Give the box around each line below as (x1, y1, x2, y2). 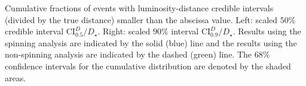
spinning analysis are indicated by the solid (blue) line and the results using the (5, 36, 297, 49)
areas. (5, 71, 26, 84)
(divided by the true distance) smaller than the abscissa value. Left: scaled (5, 13, 278, 26)
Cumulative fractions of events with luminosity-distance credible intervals (5, 2, 274, 14)
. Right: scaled (97, 25, 151, 37)
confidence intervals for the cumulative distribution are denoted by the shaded (5, 59, 291, 72)
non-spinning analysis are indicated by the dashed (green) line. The (5, 48, 252, 60)
